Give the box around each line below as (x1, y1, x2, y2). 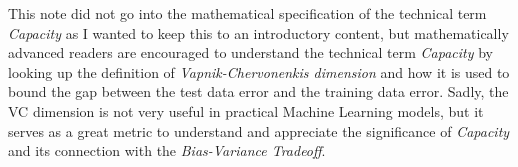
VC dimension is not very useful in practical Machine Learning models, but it (8, 100, 484, 121)
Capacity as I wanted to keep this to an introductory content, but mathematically (8, 22, 509, 43)
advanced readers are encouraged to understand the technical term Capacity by (8, 42, 494, 63)
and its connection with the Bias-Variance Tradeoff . (8, 140, 326, 161)
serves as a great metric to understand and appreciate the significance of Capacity (8, 120, 510, 141)
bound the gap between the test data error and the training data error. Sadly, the (8, 81, 509, 102)
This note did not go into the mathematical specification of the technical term (8, 3, 487, 23)
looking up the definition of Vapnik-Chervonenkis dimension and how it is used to (8, 61, 510, 82)
